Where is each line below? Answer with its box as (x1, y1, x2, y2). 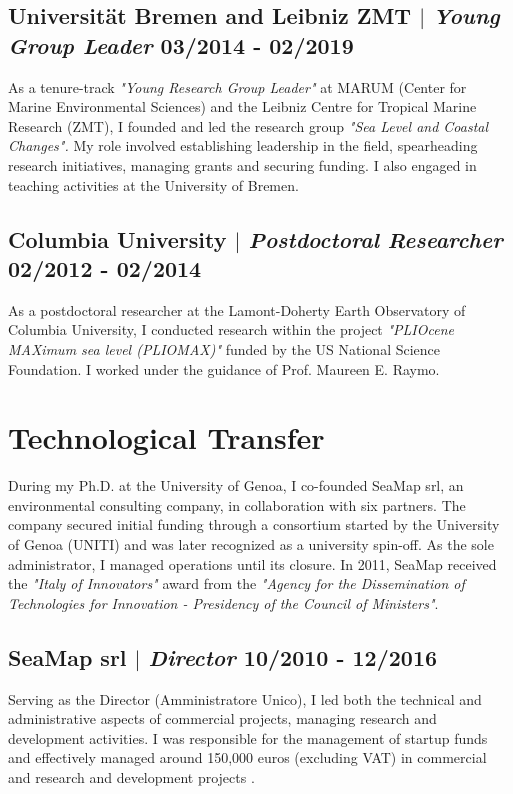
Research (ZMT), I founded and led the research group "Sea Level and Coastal (8, 115, 489, 136)
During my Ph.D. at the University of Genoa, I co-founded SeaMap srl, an (8, 475, 464, 496)
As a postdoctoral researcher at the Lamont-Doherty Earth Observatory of (8, 299, 466, 320)
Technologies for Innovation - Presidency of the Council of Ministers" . (8, 592, 439, 613)
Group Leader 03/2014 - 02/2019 (8, 29, 354, 60)
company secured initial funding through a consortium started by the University (8, 514, 500, 535)
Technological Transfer (8, 417, 325, 458)
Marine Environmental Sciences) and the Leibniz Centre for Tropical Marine (8, 96, 477, 117)
